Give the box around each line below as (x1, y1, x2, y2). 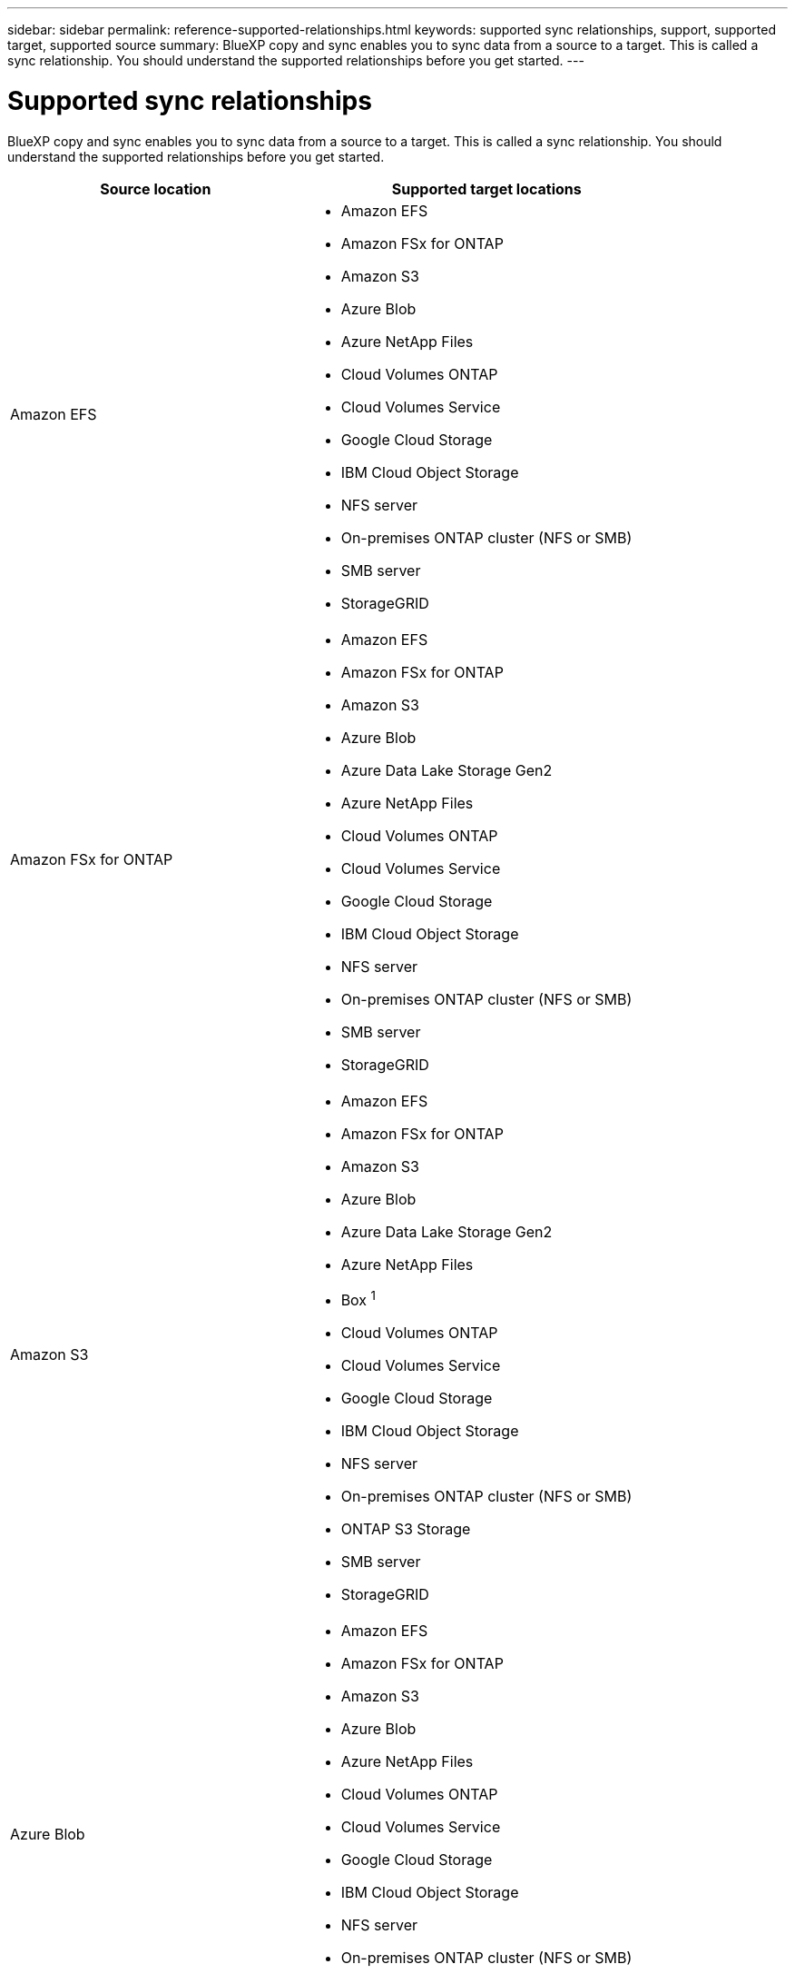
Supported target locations (391, 179, 582, 198)
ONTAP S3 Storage (340, 1519, 471, 1538)
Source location (100, 179, 211, 198)
